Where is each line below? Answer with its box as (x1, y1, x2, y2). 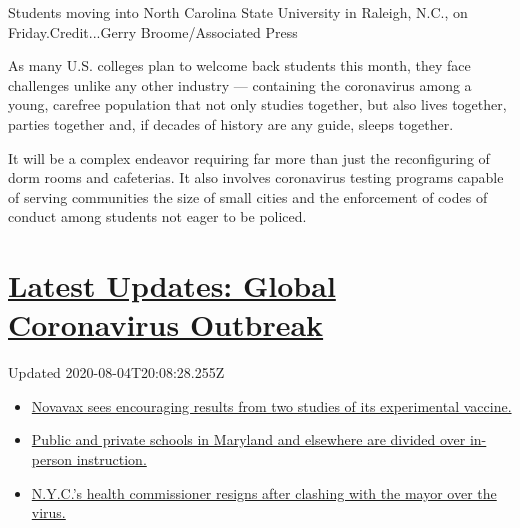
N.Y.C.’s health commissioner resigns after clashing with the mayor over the (31, 482, 497, 503)
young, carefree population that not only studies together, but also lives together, (8, 94, 507, 115)
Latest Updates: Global (8, 265, 336, 306)
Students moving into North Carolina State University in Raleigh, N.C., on (8, 2, 468, 22)
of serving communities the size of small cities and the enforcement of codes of (8, 186, 488, 207)
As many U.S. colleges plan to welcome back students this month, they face (8, 55, 471, 76)
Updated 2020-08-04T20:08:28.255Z (8, 362, 225, 383)
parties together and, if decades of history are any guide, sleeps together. (8, 113, 454, 134)
